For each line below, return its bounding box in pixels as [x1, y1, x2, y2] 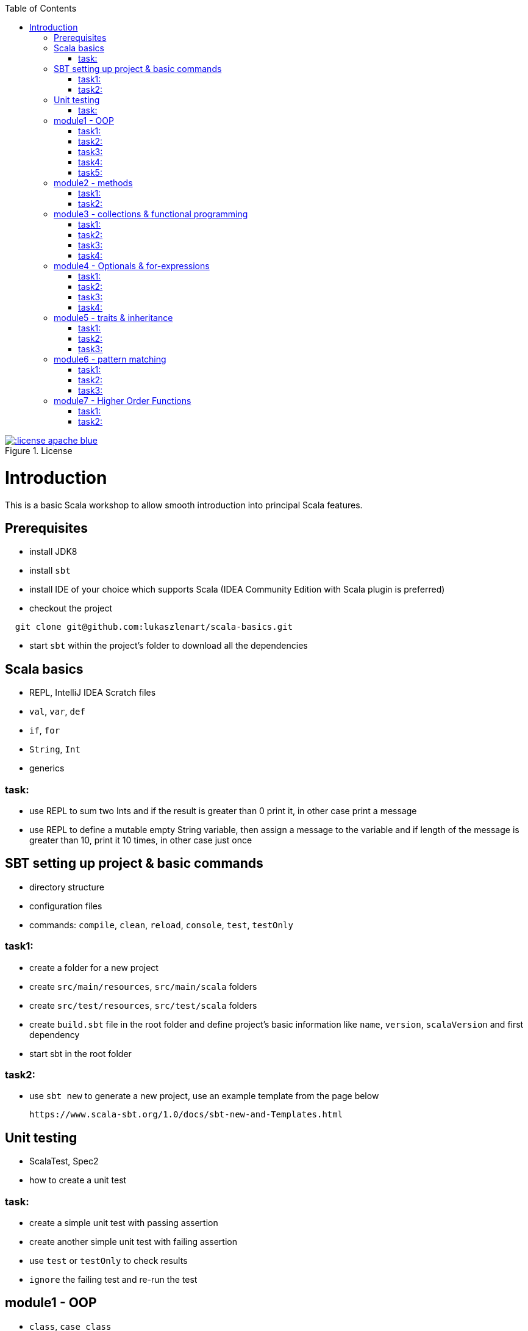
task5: [78, 167, 102, 178]
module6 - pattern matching [54, 354, 166, 364]
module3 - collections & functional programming [54, 209, 248, 219]
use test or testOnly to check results [29, 1255, 188, 1266]
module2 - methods [54, 178, 133, 188]
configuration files [29, 900, 102, 911]
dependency [29, 1029, 80, 1040]
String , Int [29, 744, 80, 755]
